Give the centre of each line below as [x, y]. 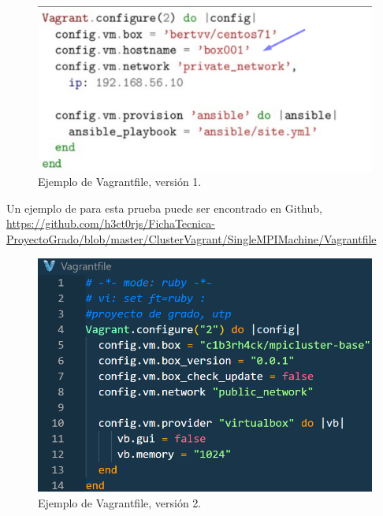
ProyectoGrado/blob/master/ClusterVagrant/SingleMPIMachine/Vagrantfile [191, 239]
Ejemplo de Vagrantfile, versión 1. [120, 182]
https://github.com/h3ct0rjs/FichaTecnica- [111, 223]
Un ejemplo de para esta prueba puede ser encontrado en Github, [164, 208]
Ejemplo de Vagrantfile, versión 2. [120, 502]
